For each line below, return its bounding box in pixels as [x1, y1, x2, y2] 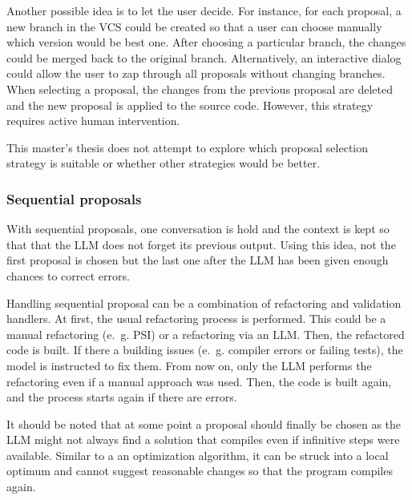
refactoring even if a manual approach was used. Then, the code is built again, [6, 373, 392, 389]
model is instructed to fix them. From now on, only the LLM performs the [6, 357, 372, 373]
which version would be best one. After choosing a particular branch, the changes [6, 34, 406, 50]
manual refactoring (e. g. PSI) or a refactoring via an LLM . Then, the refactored [6, 325, 405, 342]
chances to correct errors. [6, 267, 130, 284]
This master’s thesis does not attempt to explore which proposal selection [6, 139, 369, 155]
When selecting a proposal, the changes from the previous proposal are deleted [6, 80, 394, 97]
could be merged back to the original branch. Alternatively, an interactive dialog [6, 49, 402, 66]
